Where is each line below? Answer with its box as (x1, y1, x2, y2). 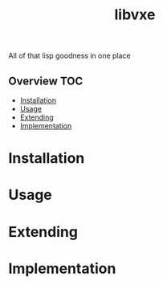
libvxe (114, 6, 156, 24)
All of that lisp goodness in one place (8, 51, 131, 61)
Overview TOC (8, 74, 84, 88)
